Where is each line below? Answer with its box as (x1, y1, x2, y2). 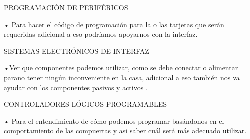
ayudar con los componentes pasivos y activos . (4, 82, 148, 92)
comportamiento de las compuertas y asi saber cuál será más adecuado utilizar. (4, 125, 247, 136)
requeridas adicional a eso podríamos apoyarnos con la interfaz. (4, 29, 198, 39)
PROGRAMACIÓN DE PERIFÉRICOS (4, 2, 128, 12)
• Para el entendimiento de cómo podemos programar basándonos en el (4, 115, 224, 126)
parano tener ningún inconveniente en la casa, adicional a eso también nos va (4, 72, 240, 82)
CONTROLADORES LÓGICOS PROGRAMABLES (4, 99, 167, 109)
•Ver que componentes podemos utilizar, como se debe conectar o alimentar (4, 62, 238, 73)
